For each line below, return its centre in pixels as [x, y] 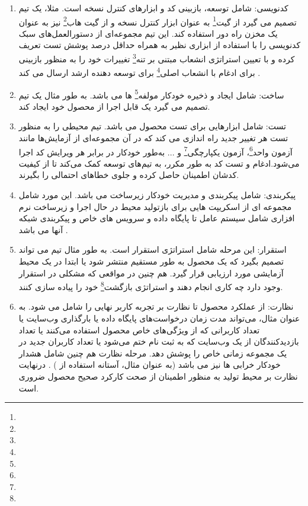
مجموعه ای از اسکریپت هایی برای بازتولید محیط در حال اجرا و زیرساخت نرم [155, 206]
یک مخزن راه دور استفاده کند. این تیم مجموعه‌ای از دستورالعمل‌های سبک [148, 33]
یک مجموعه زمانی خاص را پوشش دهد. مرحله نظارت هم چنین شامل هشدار [153, 353]
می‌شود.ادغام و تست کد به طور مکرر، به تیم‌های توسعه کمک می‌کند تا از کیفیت [159, 163]
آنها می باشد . [43, 229]
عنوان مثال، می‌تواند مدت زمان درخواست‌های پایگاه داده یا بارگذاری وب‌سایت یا [159, 318]
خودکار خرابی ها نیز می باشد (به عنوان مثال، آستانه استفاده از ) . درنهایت [150, 365]
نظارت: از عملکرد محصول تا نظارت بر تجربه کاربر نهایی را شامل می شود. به [156, 306]
